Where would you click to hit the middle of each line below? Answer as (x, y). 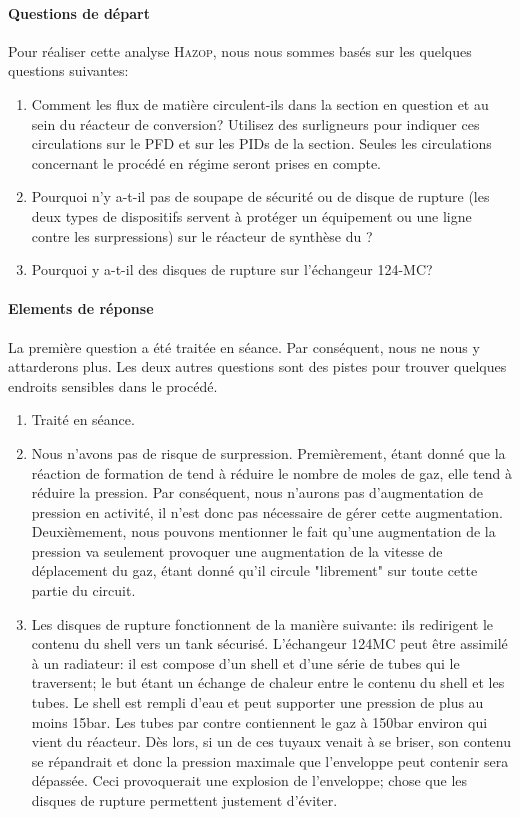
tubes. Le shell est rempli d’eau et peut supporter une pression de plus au (257, 702)
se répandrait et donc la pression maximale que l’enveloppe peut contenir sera (270, 760)
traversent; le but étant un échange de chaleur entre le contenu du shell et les (268, 682)
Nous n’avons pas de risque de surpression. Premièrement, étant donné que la (268, 452)
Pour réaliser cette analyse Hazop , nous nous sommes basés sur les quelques (240, 50)
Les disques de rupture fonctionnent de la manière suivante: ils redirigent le (262, 623)
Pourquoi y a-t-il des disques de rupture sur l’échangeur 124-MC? (232, 269)
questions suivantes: (68, 70)
